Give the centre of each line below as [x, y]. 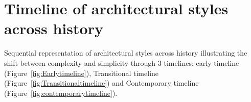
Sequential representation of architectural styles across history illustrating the [126, 53]
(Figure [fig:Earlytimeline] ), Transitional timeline [82, 73]
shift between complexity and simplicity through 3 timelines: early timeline [122, 62]
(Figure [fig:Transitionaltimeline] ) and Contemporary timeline [101, 83]
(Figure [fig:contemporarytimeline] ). [61, 93]
